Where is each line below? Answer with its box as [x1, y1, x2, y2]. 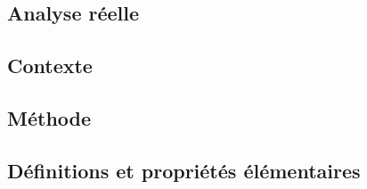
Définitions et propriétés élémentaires [7, 156, 361, 184]
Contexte [7, 52, 93, 79]
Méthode [7, 103, 92, 131]
